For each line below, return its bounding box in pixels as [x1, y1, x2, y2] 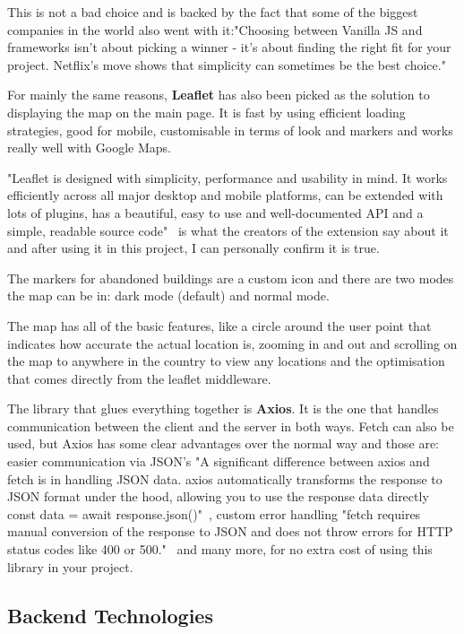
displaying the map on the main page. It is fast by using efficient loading [7, 102, 406, 121]
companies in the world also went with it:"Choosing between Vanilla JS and [7, 20, 423, 39]
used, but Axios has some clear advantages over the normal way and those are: [7, 434, 440, 453]
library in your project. [7, 557, 133, 576]
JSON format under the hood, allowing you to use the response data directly [7, 487, 429, 506]
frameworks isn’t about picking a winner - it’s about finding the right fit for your [7, 38, 451, 56]
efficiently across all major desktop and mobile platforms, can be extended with [7, 186, 443, 204]
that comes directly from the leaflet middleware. [7, 369, 271, 387]
